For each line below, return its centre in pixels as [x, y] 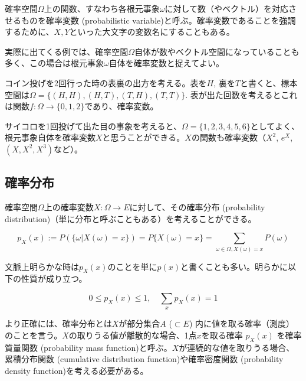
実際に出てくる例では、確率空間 [67, 51]
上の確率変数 [69, 207]
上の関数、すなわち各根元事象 [102, 8]
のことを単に [132, 266]
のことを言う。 [34, 335]
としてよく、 [275, 126]
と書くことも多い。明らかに [234, 266]
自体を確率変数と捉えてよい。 [167, 63]
